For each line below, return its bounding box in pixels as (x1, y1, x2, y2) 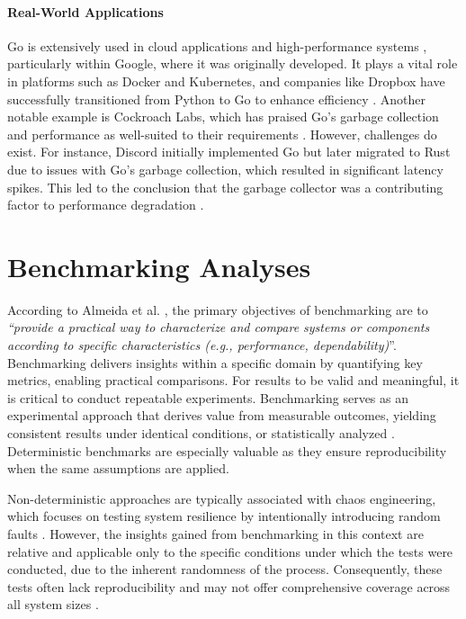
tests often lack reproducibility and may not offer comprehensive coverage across (7, 577, 451, 596)
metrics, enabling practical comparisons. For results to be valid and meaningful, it (7, 371, 460, 390)
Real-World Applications (7, 2, 164, 21)
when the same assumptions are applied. (7, 459, 229, 478)
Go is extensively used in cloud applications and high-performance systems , (7, 36, 427, 55)
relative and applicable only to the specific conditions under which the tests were (7, 542, 453, 561)
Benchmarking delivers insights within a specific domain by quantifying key (7, 353, 423, 372)
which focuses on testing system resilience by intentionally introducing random (7, 507, 441, 525)
